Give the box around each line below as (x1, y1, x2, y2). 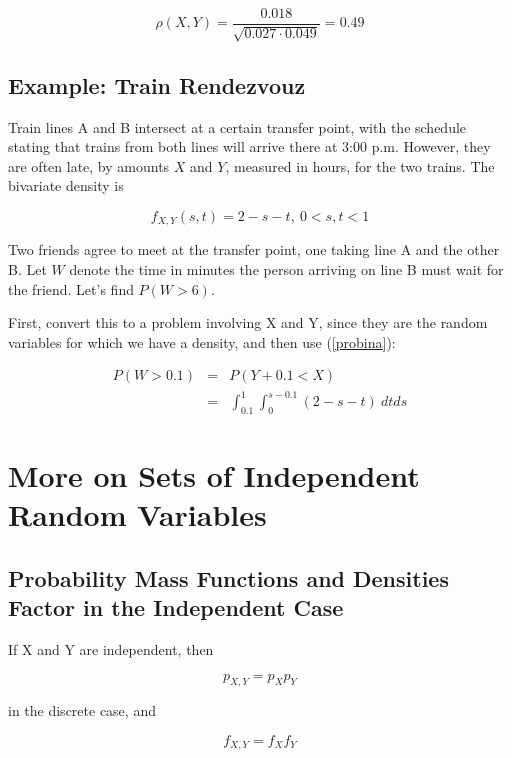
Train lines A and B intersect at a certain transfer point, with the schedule (8, 116, 467, 137)
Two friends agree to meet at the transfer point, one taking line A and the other (8, 239, 500, 260)
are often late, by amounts (8, 155, 170, 176)
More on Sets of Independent (8, 455, 420, 495)
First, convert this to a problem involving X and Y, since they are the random (8, 312, 488, 333)
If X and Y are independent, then (8, 638, 214, 659)
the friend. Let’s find (8, 278, 134, 299)
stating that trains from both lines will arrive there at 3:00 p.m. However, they (8, 136, 491, 157)
